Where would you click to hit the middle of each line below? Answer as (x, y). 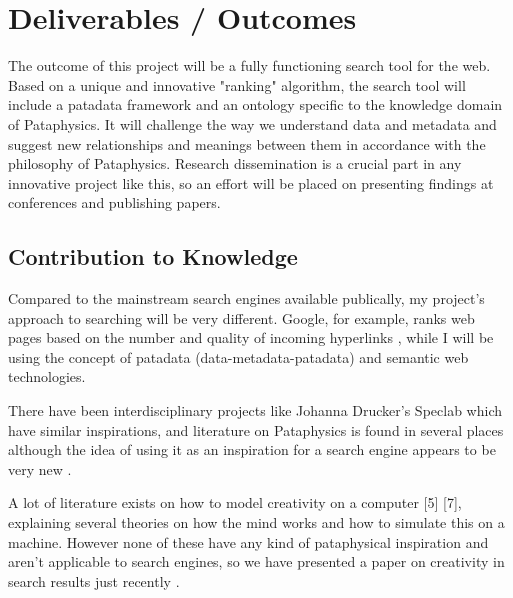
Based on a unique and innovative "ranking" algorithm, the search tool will (237, 84)
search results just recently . (94, 580)
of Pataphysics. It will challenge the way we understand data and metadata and (252, 123)
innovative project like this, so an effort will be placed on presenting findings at (251, 182)
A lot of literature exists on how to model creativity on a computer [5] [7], (235, 502)
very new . (40, 468)
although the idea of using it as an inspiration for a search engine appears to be (252, 449)
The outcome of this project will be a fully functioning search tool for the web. (249, 65)
